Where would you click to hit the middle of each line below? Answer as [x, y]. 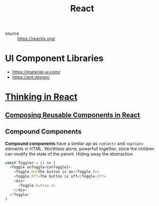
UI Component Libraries [54, 58]
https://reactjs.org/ [36, 39]
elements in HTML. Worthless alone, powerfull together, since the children [80, 149]
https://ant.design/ [31, 77]
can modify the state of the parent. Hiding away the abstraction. [69, 154]
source [12, 34]
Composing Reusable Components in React [73, 115]
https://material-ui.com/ [36, 72]
